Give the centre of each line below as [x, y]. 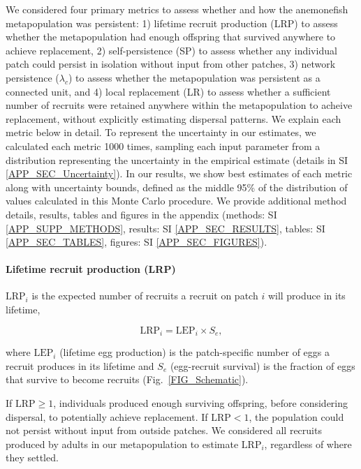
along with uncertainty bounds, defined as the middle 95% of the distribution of [177, 187]
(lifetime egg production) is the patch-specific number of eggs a [194, 352]
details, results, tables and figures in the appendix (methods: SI [141, 214]
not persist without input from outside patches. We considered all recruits [164, 430]
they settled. [32, 457]
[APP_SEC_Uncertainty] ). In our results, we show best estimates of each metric [179, 173]
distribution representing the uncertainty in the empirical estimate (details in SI [177, 159]
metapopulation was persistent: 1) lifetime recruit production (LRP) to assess [172, 23]
